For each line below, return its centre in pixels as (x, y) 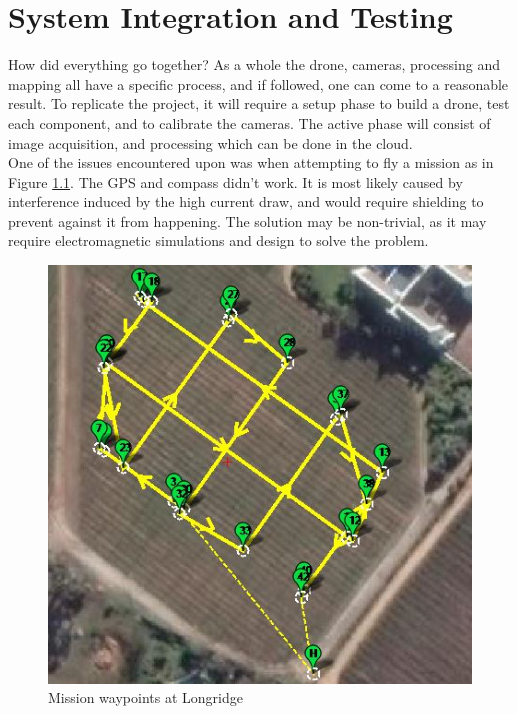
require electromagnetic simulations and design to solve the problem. (218, 240)
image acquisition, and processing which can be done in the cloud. (210, 142)
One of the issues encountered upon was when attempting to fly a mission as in (251, 162)
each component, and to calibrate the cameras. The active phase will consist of (249, 122)
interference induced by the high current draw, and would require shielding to (246, 201)
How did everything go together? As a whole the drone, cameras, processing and (254, 64)
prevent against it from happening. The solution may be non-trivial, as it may (247, 220)
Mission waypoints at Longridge (145, 697)
